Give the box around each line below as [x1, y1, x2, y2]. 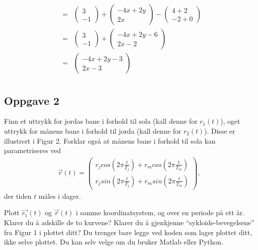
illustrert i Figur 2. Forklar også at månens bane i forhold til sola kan [4, 135, 216, 146]
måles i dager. [38, 190, 81, 201]
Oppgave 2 [4, 92, 60, 108]
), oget [220, 116, 240, 126]
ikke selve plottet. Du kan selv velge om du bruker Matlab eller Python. [4, 237, 223, 247]
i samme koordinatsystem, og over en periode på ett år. [76, 207, 245, 218]
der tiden [4, 190, 32, 201]
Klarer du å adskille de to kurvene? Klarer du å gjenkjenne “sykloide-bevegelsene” [4, 217, 255, 228]
